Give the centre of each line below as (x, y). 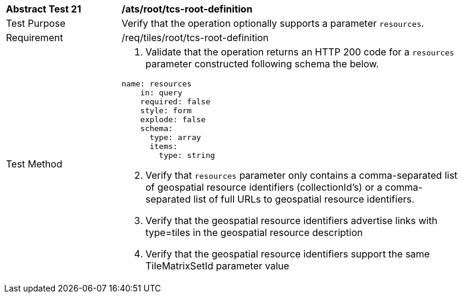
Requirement (35, 38)
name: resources (157, 84)
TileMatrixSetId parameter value (218, 266)
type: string (187, 155)
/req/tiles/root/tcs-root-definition (195, 38)
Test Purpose (36, 23)
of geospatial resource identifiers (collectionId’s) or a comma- (284, 187)
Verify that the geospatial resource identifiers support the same (288, 254)
